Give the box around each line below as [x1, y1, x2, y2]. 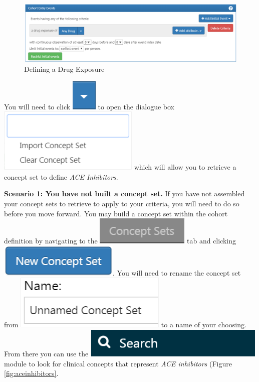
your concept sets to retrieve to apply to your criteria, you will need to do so [4, 198, 239, 209]
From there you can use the [4, 348, 89, 359]
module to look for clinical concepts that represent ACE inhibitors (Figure [4, 358, 232, 368]
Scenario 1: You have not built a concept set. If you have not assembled [4, 188, 245, 199]
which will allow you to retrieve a [134, 162, 236, 172]
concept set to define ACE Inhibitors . [4, 171, 118, 182]
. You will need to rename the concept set [113, 267, 241, 278]
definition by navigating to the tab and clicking [4, 235, 236, 246]
